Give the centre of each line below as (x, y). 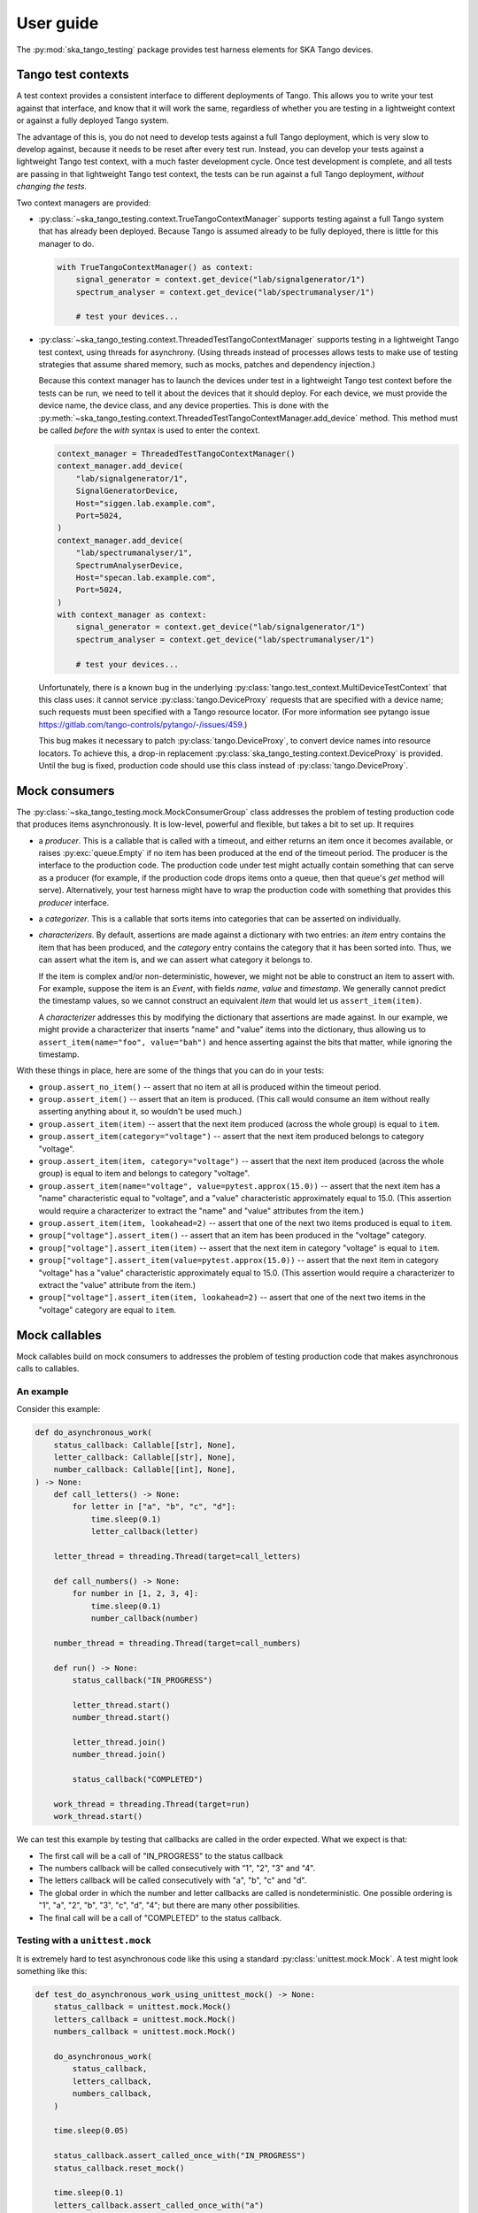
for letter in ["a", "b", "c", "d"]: (154, 1507)
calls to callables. (48, 1369)
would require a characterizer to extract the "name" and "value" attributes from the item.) (201, 1211)
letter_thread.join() (119, 1742)
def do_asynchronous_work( (93, 1433)
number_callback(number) (145, 1619)
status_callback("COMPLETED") (138, 1780)
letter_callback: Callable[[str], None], (145, 1457)
